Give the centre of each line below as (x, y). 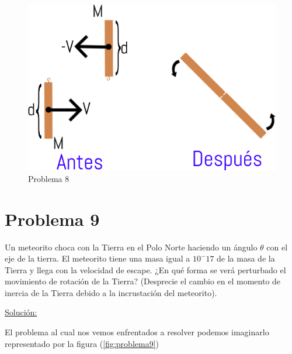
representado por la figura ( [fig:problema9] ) (82, 343)
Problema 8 (49, 178)
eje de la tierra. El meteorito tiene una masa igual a (98, 258)
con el (277, 247)
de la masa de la (246, 258)
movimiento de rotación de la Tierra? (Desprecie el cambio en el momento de (143, 281)
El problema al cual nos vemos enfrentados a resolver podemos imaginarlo (137, 332)
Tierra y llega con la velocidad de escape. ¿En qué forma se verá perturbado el (145, 269)
